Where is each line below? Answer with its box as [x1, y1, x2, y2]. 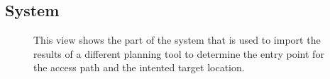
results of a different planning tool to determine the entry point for [33, 46, 324, 61]
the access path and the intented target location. [33, 60, 245, 75]
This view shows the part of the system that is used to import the [33, 32, 321, 47]
